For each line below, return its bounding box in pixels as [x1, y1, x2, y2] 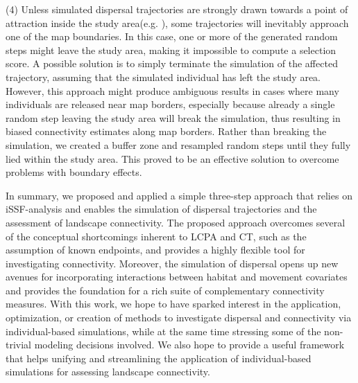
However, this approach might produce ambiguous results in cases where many [6, 83, 339, 98]
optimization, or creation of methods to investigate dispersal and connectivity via [6, 310, 352, 325]
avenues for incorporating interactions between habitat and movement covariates [6, 269, 348, 284]
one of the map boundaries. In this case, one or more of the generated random [6, 29, 338, 44]
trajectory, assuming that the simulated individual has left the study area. [6, 69, 321, 84]
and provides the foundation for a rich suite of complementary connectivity [6, 283, 325, 297]
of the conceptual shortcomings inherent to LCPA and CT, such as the [6, 229, 307, 243]
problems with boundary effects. [6, 165, 142, 179]
